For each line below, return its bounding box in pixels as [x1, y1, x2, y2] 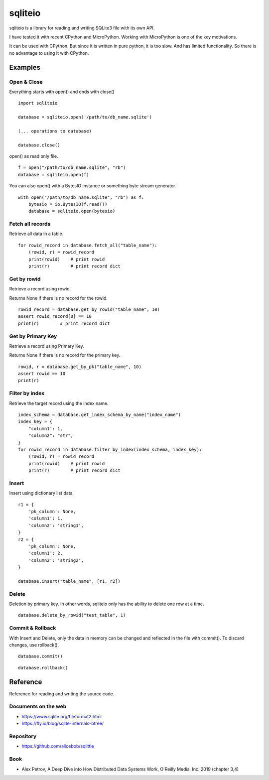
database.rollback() [18, 665, 68, 670]
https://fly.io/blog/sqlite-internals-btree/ [21, 720, 104, 727]
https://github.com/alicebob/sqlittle [21, 743, 94, 749]
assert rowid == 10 [18, 371, 66, 377]
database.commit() [18, 653, 63, 659]
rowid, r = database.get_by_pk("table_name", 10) [18, 364, 142, 370]
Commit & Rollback [9, 625, 56, 632]
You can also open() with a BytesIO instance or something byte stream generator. [9, 183, 176, 189]
